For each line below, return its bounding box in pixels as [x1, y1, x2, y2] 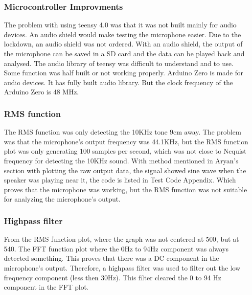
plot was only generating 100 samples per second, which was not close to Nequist [4, 146, 247, 156]
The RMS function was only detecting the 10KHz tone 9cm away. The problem [4, 127, 241, 137]
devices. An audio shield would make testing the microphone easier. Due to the [4, 29, 241, 39]
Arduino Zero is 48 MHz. [4, 87, 79, 97]
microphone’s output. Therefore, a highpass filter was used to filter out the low [4, 262, 241, 272]
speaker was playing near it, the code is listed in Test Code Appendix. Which [4, 175, 236, 185]
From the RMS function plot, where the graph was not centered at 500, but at [4, 234, 239, 244]
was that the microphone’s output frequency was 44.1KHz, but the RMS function [4, 136, 249, 146]
